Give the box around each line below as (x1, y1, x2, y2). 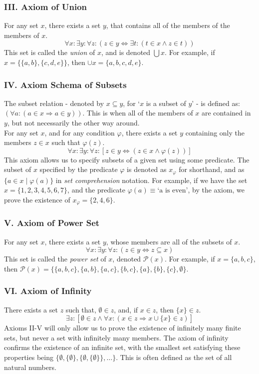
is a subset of (146, 97, 186, 108)
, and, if (114, 304, 138, 314)
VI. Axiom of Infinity (4, 284, 92, 297)
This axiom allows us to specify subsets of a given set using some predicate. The (4, 154, 250, 164)
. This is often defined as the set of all (116, 352, 232, 362)
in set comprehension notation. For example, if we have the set (55, 174, 248, 185)
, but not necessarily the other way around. (7, 117, 140, 127)
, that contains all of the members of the (106, 20, 230, 30)
